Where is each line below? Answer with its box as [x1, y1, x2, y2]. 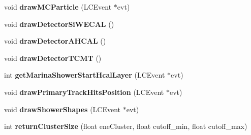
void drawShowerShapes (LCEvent [4, 104, 121, 114]
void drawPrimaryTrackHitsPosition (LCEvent [4, 86, 164, 97]
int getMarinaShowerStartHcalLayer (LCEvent [4, 70, 165, 80]
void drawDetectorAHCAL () [4, 36, 106, 46]
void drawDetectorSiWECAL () [4, 18, 114, 29]
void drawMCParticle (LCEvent [4, 2, 112, 12]
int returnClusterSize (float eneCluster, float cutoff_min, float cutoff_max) [4, 121, 247, 131]
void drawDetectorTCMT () [4, 52, 102, 63]
